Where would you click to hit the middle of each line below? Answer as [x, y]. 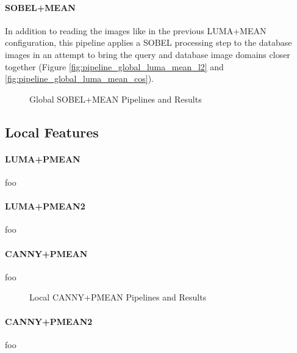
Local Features [52, 132]
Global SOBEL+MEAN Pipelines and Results [116, 99]
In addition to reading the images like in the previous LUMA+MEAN [136, 30]
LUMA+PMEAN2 [45, 206]
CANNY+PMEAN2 [49, 321]
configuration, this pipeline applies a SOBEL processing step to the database [148, 42]
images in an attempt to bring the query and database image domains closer [148, 54]
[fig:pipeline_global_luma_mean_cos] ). [79, 78]
